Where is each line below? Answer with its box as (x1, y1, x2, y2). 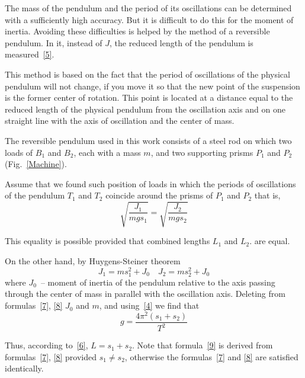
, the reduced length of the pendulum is (110, 36, 253, 49)
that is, (254, 189, 281, 201)
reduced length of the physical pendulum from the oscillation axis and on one (5, 102, 286, 115)
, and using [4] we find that (99, 299, 200, 312)
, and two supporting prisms (150, 146, 253, 158)
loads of (5, 146, 33, 158)
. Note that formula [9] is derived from (132, 339, 273, 351)
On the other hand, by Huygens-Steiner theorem (5, 255, 181, 267)
